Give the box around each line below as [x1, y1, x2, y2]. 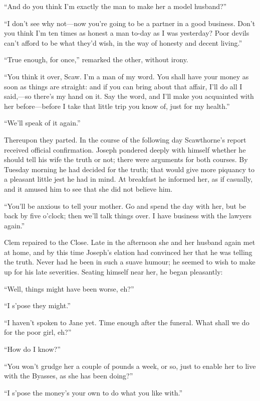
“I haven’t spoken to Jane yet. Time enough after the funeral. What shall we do [4, 317, 249, 327]
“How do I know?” [4, 344, 61, 354]
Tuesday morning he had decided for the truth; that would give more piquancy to [4, 164, 254, 174]
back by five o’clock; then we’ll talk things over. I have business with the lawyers [4, 210, 251, 221]
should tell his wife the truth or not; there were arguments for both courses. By [4, 154, 248, 165]
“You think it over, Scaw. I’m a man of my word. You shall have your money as [4, 71, 249, 81]
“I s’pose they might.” [4, 300, 71, 311]
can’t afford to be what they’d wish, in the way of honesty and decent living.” [4, 37, 242, 48]
